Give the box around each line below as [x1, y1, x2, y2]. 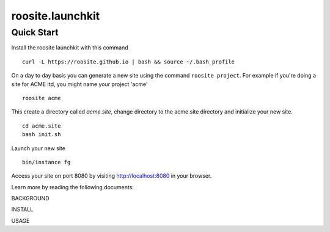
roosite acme [22, 95, 61, 101]
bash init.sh [22, 131, 61, 138]
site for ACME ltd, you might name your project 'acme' [11, 80, 148, 88]
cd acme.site [22, 122, 61, 129]
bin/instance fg [22, 159, 71, 165]
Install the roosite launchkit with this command [11, 44, 128, 51]
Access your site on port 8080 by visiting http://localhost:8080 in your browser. [11, 172, 212, 179]
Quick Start [11, 27, 59, 38]
